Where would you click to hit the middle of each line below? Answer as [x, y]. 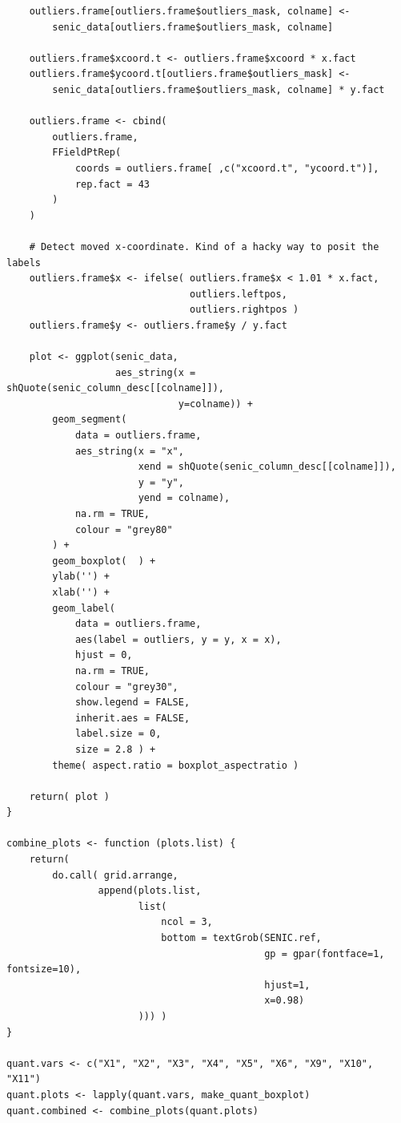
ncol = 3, [187, 922]
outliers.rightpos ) [245, 310]
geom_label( [84, 608]
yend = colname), [184, 498]
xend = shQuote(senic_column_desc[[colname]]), [267, 467]
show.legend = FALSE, [132, 703]
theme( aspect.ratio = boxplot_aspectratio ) [176, 765]
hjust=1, [287, 985]
